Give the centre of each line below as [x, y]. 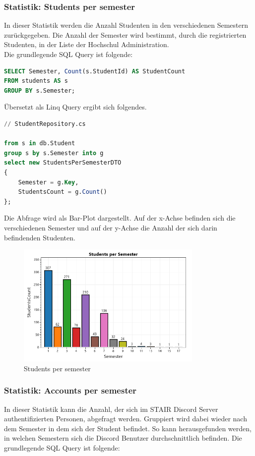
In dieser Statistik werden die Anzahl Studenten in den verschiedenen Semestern [126, 25]
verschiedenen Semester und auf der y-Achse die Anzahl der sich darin [111, 227]
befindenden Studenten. [40, 237]
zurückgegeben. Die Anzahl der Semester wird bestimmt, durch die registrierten [125, 34]
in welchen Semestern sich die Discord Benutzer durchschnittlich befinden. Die [123, 438]
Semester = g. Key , [48, 182]
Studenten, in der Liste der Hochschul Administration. [87, 44]
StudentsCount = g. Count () [63, 192]
